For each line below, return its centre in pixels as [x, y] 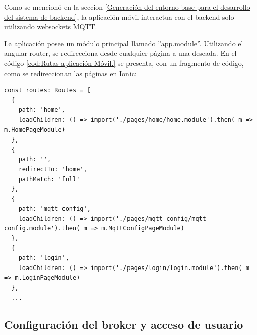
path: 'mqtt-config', [54, 209]
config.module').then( [42, 228]
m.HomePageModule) [35, 130]
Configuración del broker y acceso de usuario [124, 324]
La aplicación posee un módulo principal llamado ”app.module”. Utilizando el [124, 43]
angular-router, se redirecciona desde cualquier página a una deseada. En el [120, 53]
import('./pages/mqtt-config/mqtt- [150, 218]
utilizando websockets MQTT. [51, 26]
